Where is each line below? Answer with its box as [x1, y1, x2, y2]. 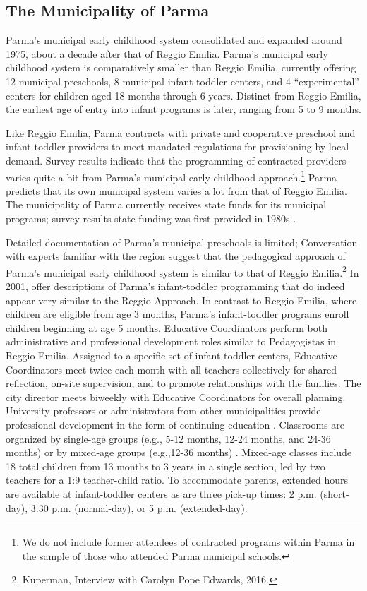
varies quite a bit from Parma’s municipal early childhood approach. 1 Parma [6, 167, 337, 184]
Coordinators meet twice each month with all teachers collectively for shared [6, 362, 337, 376]
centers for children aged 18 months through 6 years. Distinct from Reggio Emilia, [6, 88, 361, 102]
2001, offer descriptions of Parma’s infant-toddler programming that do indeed [6, 279, 345, 294]
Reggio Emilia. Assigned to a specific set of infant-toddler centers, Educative [6, 347, 337, 362]
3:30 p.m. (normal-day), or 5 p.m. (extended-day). [30, 500, 248, 515]
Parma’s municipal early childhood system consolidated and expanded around [6, 32, 342, 47]
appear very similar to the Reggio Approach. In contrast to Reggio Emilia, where [6, 292, 357, 307]
